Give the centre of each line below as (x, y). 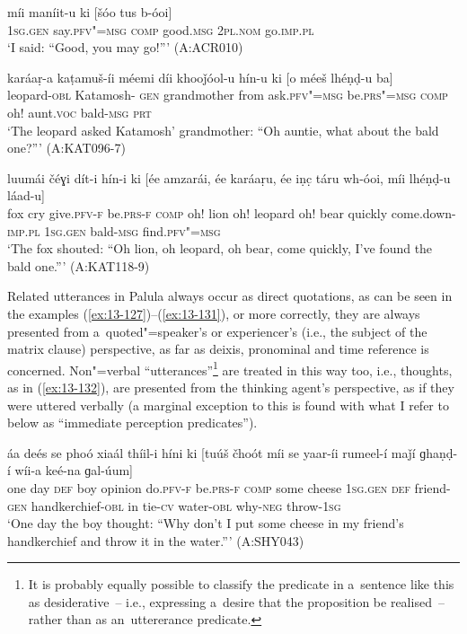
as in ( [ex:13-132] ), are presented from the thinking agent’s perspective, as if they (231, 387)
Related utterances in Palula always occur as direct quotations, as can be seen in (230, 296)
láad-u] (26, 195)
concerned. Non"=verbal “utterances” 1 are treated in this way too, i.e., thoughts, (230, 368)
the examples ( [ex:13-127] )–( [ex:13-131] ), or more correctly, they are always (214, 313)
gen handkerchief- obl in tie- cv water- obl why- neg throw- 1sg (174, 505)
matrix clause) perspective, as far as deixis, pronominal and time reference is (218, 349)
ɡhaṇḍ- (439, 452)
